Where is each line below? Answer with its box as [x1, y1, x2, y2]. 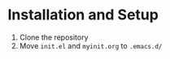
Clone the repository [19, 32, 89, 42]
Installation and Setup [7, 6, 159, 24]
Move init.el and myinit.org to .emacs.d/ [19, 40, 163, 50]
